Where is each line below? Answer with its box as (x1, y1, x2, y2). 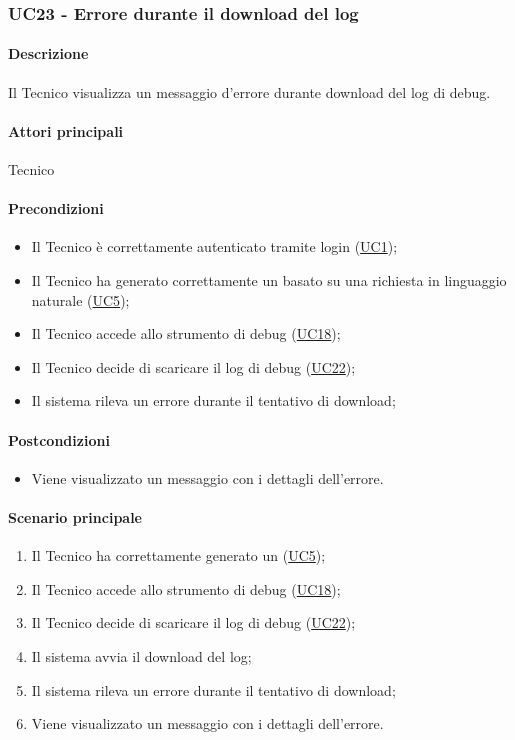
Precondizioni (8, 198, 104, 219)
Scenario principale (8, 506, 142, 527)
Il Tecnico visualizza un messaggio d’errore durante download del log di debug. (8, 81, 491, 102)
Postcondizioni (8, 429, 110, 450)
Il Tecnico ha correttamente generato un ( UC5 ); (31, 545, 326, 566)
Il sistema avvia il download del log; (31, 645, 252, 666)
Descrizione (8, 43, 89, 64)
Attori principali (8, 120, 124, 141)
